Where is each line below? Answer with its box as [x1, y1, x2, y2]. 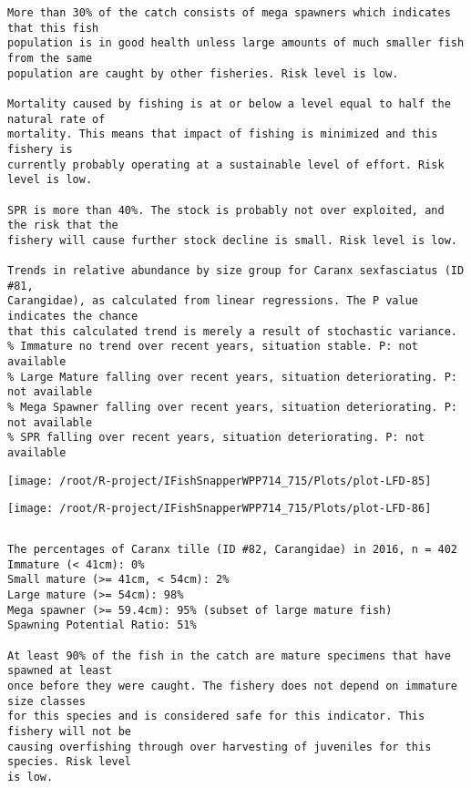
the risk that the [7, 219, 118, 232]
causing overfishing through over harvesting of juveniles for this [7, 740, 432, 753]
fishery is [7, 142, 73, 156]
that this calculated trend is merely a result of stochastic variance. [7, 324, 457, 338]
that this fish [7, 21, 99, 35]
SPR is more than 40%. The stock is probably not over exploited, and [7, 203, 445, 217]
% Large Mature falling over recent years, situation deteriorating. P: [7, 370, 457, 384]
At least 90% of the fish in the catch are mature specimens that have [7, 649, 451, 662]
